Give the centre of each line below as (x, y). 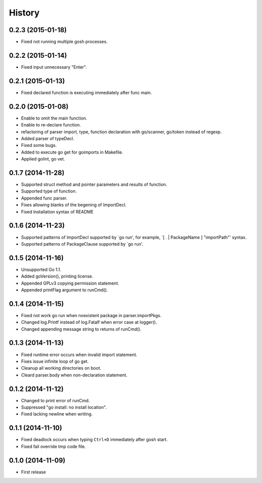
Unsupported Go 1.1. (41, 269)
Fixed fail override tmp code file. (53, 446)
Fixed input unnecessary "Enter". (54, 67)
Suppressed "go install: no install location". (64, 407)
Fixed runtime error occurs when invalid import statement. (79, 355)
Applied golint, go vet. (43, 159)
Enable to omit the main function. (54, 118)
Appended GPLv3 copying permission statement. (70, 283)
